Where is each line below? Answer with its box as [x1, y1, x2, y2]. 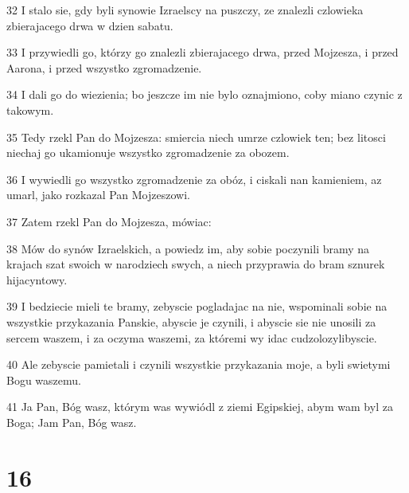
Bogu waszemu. [6, 371, 81, 388]
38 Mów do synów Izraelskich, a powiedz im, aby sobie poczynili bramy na [6, 240, 370, 256]
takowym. [6, 101, 54, 118]
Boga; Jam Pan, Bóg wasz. [6, 413, 137, 430]
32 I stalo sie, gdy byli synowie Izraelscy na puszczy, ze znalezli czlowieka [6, 2, 364, 18]
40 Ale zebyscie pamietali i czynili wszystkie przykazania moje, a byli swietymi [6, 356, 391, 373]
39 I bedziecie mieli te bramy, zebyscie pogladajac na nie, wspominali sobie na [6, 298, 388, 315]
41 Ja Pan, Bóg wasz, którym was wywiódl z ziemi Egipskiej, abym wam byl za [6, 398, 393, 415]
